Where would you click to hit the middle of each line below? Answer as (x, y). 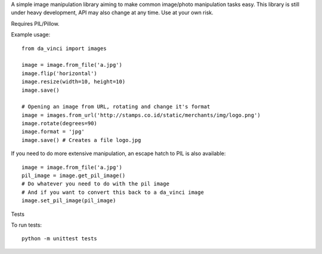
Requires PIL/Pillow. (35, 23)
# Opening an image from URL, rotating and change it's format (116, 107)
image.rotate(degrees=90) (60, 123)
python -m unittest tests (60, 239)
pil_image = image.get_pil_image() (74, 176)
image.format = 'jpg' (53, 132)
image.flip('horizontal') (60, 73)
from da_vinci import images (64, 48)
